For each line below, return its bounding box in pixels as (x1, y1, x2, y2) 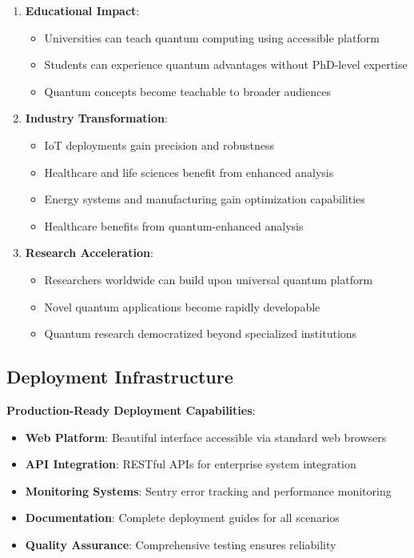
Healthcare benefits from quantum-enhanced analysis (44, 217, 304, 234)
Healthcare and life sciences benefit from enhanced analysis (44, 163, 334, 180)
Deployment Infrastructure (6, 364, 233, 389)
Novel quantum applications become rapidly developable (44, 298, 320, 315)
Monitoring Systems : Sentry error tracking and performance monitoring (25, 482, 392, 499)
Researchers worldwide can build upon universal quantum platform (44, 271, 373, 287)
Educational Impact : (25, 2, 140, 18)
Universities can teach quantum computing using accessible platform (44, 29, 380, 46)
